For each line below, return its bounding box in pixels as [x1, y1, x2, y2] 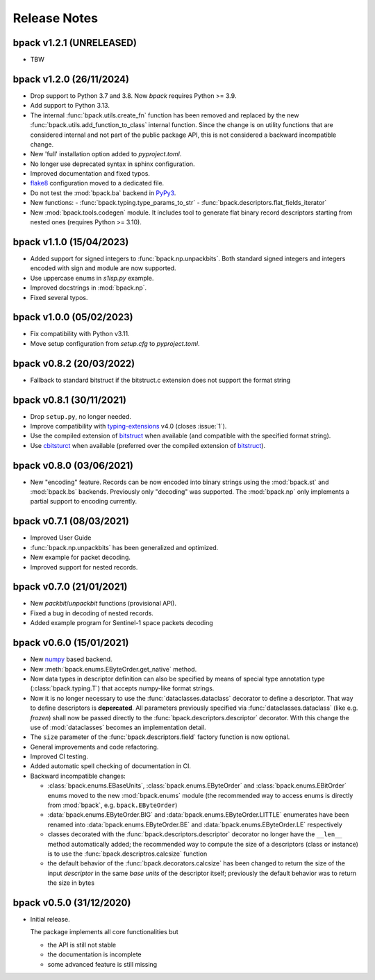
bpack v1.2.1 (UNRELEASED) [12, 37, 137, 49]
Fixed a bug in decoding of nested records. [30, 608, 154, 617]
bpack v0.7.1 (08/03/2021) [12, 515, 130, 527]
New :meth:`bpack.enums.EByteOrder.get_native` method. [30, 665, 197, 673]
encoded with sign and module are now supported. [30, 264, 176, 272]
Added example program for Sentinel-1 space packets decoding [30, 619, 213, 627]
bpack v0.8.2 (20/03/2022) [12, 358, 135, 369]
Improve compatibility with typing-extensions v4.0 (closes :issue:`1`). [30, 422, 227, 431]
